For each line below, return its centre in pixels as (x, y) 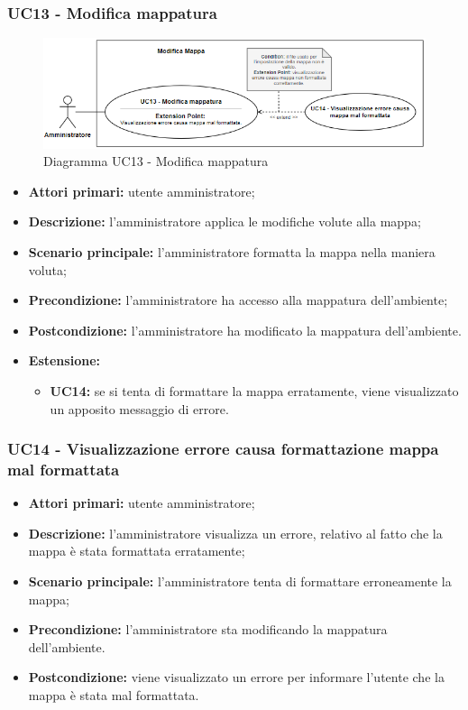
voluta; (47, 269)
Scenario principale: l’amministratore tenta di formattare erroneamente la (240, 581)
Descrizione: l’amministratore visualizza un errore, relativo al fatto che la (235, 533)
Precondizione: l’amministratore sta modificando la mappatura (208, 629)
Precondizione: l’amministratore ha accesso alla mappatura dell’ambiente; (238, 300)
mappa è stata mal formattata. (114, 695)
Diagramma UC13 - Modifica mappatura (156, 161)
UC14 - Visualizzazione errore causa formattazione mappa (223, 449)
